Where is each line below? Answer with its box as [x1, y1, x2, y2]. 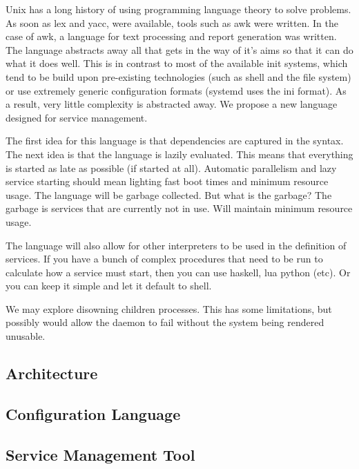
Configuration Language [6, 403, 181, 424]
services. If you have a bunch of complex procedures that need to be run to [6, 251, 323, 266]
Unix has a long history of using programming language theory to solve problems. [6, 2, 351, 16]
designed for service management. [6, 110, 148, 124]
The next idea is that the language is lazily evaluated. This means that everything [6, 146, 353, 161]
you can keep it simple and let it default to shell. [6, 278, 212, 293]
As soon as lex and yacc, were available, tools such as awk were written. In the [6, 15, 338, 30]
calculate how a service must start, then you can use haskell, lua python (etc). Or [6, 265, 351, 279]
